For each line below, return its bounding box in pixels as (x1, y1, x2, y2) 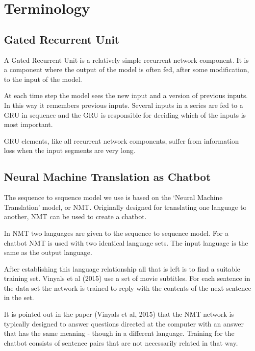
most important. (4, 119, 53, 129)
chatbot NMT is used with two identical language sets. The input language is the (4, 237, 248, 248)
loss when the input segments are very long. (4, 145, 135, 155)
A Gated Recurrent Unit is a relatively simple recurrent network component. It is (4, 54, 249, 65)
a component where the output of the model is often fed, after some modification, (4, 64, 249, 75)
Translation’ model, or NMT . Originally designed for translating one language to (4, 201, 247, 212)
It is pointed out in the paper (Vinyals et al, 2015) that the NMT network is (4, 309, 234, 319)
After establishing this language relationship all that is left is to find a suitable (4, 263, 240, 274)
